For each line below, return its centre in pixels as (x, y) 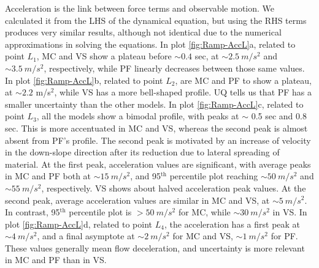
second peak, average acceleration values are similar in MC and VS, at (137, 200)
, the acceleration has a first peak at (232, 224)
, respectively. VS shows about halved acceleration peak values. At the (174, 188)
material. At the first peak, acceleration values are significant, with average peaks (158, 164)
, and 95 (145, 176)
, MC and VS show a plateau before (104, 56)
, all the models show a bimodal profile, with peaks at (138, 116)
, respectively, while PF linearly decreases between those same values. (174, 68)
